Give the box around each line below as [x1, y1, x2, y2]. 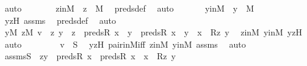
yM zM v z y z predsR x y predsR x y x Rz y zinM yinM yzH [4, 26, 302, 38]
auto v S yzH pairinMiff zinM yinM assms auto [4, 37, 246, 50]
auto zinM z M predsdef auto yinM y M [4, 2, 255, 14]
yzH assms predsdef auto [4, 13, 116, 26]
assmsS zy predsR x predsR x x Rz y [4, 50, 176, 62]
